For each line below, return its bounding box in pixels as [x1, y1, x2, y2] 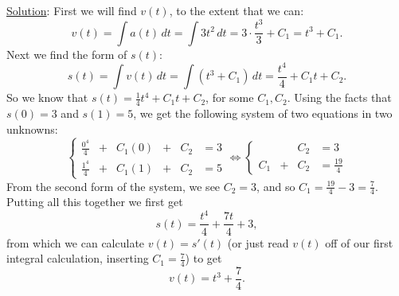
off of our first [325, 234, 393, 251]
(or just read [227, 234, 289, 251]
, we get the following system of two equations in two [133, 104, 393, 121]
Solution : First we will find [6, 2, 137, 18]
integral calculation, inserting [6, 250, 149, 267]
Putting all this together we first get [6, 193, 183, 210]
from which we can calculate [6, 234, 145, 251]
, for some [205, 89, 254, 106]
